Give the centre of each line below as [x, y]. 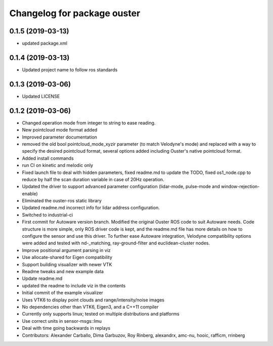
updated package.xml [45, 44]
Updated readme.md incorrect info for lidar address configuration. [91, 208]
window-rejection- [240, 187]
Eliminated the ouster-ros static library [62, 201]
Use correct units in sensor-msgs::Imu [62, 321]
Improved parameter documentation [60, 137]
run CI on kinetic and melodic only [58, 165]
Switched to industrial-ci [48, 214]
